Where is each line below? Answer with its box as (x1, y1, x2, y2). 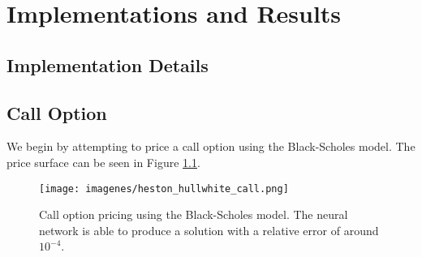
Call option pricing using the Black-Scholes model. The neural (39, 206, 348, 223)
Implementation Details (6, 52, 209, 77)
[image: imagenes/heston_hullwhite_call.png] (39, 182, 289, 195)
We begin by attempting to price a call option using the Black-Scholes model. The (6, 138, 416, 155)
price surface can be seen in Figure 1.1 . (6, 153, 200, 170)
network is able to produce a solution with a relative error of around (39, 221, 379, 238)
